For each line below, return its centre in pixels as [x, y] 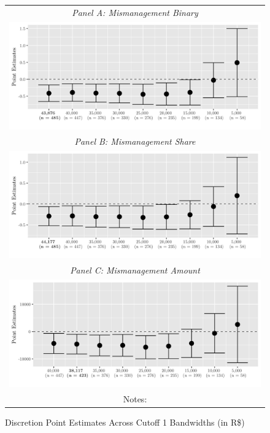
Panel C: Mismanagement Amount [135, 270]
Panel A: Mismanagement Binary [135, 12]
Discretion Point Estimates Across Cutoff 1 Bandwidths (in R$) [125, 422]
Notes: [135, 398]
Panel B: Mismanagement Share [135, 141]
